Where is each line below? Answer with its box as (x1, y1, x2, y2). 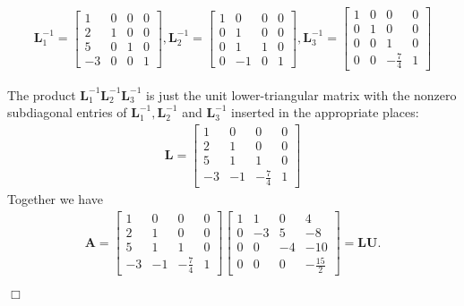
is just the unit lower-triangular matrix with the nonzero (146, 85, 457, 104)
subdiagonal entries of (7, 103, 127, 122)
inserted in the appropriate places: (231, 103, 419, 122)
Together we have (7, 190, 103, 208)
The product (7, 85, 76, 104)
